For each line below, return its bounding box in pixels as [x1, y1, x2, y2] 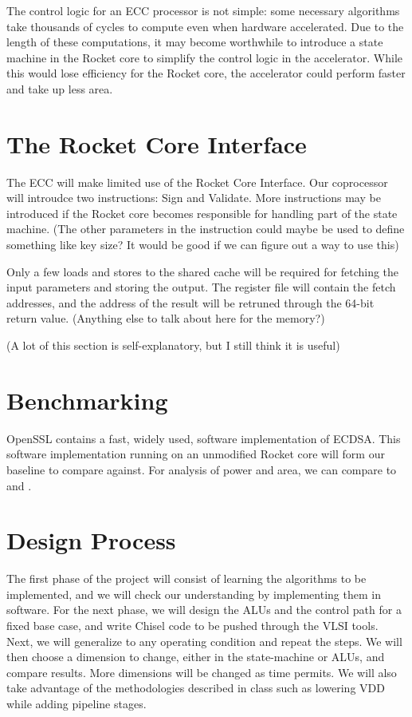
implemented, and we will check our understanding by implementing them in [6, 585, 381, 602]
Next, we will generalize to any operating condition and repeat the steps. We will [6, 632, 402, 649]
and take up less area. [6, 80, 113, 97]
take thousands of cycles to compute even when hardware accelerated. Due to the [6, 18, 404, 34]
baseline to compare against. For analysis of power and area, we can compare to [6, 461, 397, 477]
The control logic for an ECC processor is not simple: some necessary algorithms [6, 2, 400, 18]
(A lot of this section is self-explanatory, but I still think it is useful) [6, 337, 340, 354]
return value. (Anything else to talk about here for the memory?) [6, 310, 325, 327]
